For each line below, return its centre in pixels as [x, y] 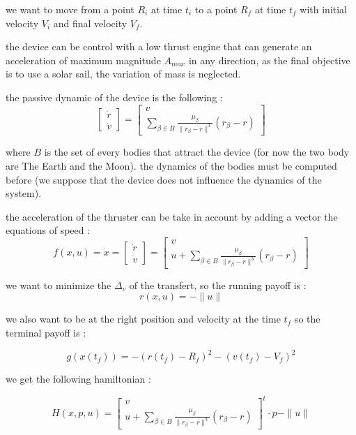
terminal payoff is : [46, 332]
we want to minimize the [59, 285]
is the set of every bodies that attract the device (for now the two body [197, 152]
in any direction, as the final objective [269, 60]
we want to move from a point [70, 9]
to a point [216, 9]
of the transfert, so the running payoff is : [218, 285]
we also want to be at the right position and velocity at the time [143, 319]
